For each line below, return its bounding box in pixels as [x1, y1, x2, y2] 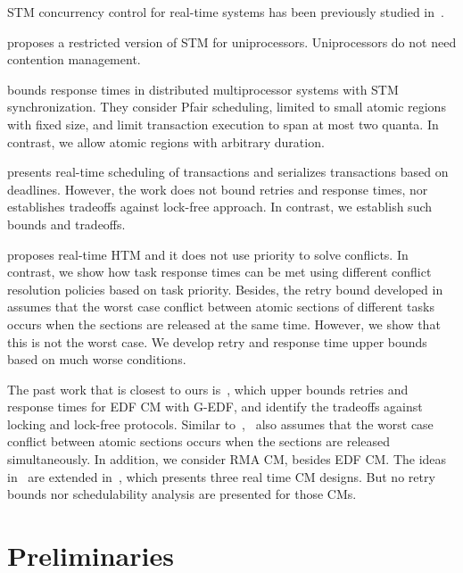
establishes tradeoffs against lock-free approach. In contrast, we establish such [7, 197, 433, 216]
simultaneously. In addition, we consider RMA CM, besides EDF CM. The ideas [7, 450, 447, 469]
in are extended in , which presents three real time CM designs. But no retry [7, 467, 435, 486]
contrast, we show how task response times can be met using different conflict [7, 262, 432, 281]
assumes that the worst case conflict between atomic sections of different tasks [7, 297, 434, 316]
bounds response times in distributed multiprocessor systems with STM [7, 79, 399, 98]
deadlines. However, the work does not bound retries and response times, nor [7, 179, 428, 198]
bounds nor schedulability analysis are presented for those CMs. [7, 485, 357, 503]
